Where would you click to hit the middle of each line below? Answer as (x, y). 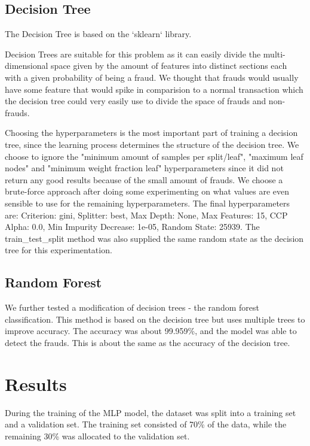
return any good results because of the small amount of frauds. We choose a (144, 179)
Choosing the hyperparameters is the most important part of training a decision (151, 133)
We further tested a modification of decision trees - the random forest (132, 307)
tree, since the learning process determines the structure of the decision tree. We (152, 144)
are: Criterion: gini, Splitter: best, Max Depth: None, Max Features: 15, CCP (146, 215)
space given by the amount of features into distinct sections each (169, 66)
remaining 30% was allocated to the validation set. (97, 436)
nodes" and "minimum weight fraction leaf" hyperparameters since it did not (144, 168)
